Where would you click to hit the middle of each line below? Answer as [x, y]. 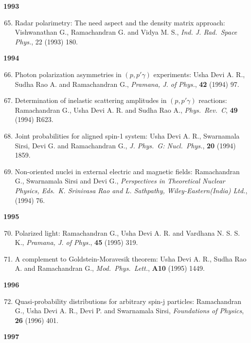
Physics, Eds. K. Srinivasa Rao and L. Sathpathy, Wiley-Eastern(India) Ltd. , [131, 190]
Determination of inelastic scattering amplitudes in [91, 100]
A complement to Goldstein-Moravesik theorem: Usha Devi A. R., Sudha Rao [131, 258]
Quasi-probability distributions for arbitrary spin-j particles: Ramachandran [128, 301]
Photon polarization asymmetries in [68, 74]
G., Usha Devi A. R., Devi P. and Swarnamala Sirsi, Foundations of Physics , [129, 311]
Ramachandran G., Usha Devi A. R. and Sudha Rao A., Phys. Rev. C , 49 [126, 110]
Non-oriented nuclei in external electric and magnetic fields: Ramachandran [127, 171]
